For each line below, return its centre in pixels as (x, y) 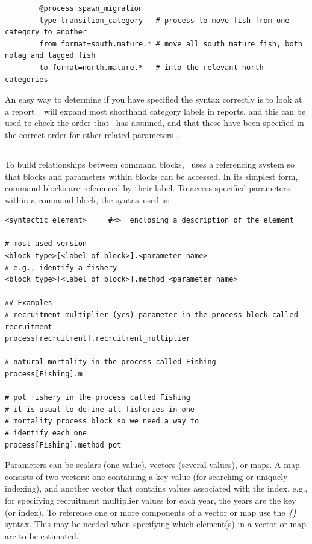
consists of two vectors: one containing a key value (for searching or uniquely (146, 476)
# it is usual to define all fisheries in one (100, 409)
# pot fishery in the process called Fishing (98, 398)
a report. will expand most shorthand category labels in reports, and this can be (155, 111)
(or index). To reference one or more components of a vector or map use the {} (151, 512)
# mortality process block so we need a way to (102, 421)
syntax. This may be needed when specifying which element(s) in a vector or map (156, 524)
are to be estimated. (42, 535)
